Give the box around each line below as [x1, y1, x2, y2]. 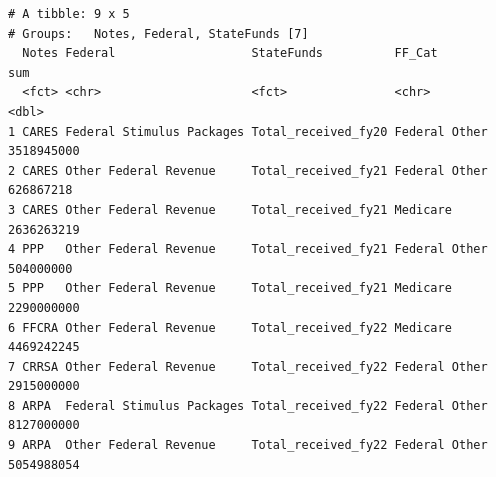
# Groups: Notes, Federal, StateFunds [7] [8, 26, 309, 41]
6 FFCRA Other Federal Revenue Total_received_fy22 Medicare [8, 320, 452, 335]
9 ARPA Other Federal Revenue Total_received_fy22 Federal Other [8, 438, 488, 453]
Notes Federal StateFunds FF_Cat [22, 46, 438, 61]
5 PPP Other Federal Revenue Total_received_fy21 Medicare [8, 281, 452, 296]
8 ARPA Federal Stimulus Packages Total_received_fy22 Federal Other [8, 398, 488, 413]
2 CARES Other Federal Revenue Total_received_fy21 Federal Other [8, 163, 488, 178]
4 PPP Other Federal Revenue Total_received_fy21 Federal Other [8, 242, 488, 257]
